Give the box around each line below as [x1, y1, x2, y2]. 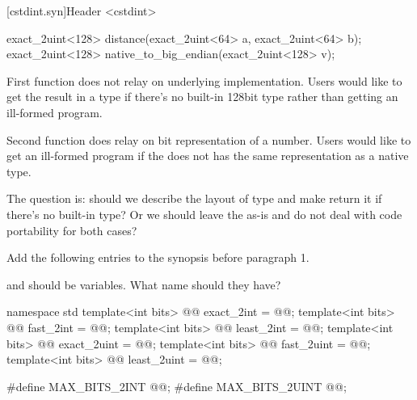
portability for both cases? [6, 221, 137, 238]
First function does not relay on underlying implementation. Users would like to [6, 72, 402, 89]
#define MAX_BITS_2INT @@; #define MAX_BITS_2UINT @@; [6, 377, 347, 394]
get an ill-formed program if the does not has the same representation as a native [6, 147, 409, 164]
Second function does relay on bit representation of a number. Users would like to [6, 131, 411, 148]
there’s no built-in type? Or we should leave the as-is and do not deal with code [6, 205, 402, 222]
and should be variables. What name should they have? [6, 276, 281, 293]
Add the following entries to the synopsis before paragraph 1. [6, 249, 310, 266]
